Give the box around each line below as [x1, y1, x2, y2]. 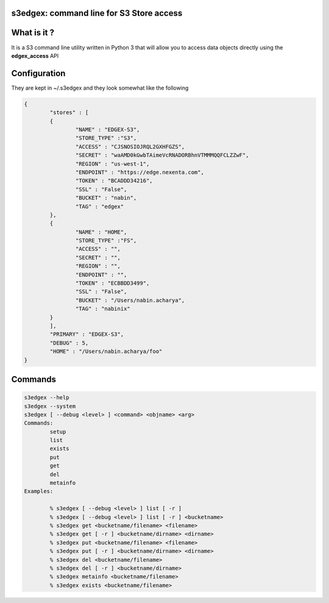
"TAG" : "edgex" [75, 203, 124, 210]
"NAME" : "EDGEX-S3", [75, 126, 140, 133]
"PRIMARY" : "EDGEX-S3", [49, 331, 124, 338]
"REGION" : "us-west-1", [75, 160, 150, 167]
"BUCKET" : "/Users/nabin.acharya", [75, 296, 185, 304]
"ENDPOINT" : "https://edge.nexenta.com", [75, 168, 204, 176]
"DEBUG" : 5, [49, 339, 89, 346]
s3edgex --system [24, 402, 76, 410]
